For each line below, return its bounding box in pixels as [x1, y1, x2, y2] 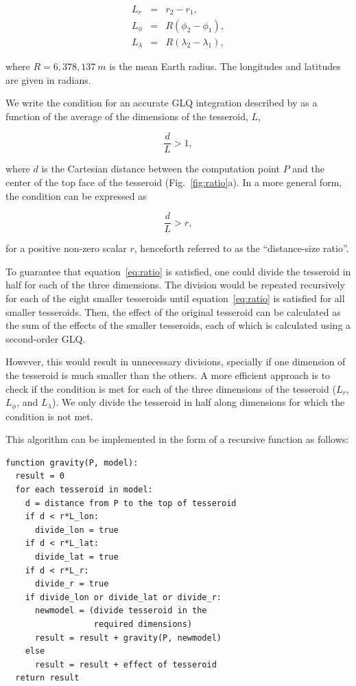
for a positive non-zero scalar [5, 241, 127, 255]
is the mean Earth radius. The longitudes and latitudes [109, 59, 341, 73]
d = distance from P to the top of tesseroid [25, 498, 237, 508]
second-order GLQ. [5, 331, 86, 345]
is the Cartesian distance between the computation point [41, 161, 280, 176]
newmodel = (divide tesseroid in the [34, 606, 207, 616]
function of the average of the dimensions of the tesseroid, [5, 108, 248, 123]
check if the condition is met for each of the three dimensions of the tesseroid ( [5, 381, 336, 396]
